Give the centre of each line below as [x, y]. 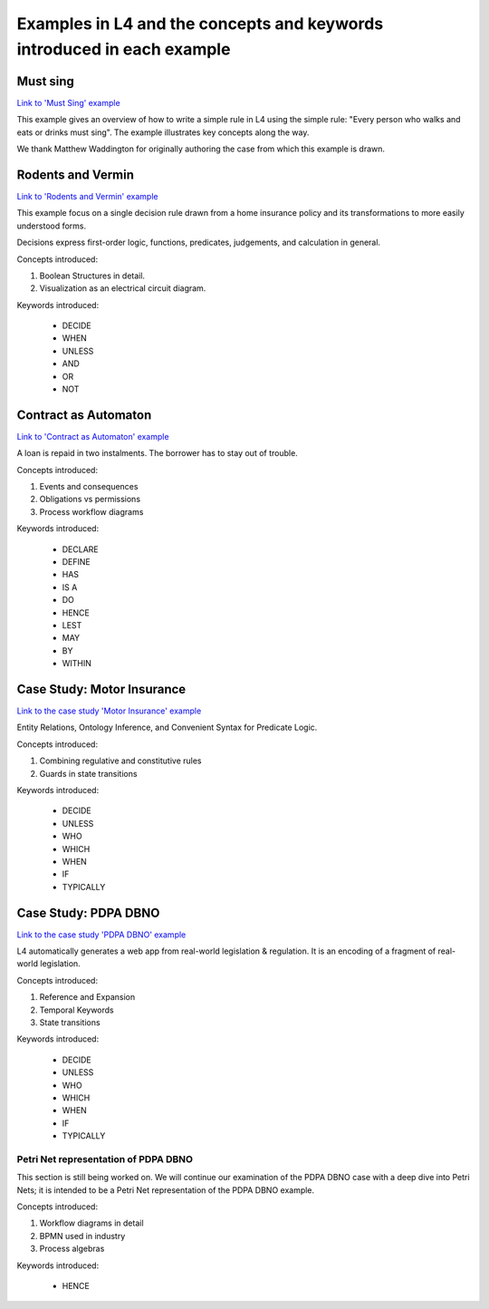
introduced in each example [124, 49]
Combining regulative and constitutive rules [120, 761]
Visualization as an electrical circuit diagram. [123, 288]
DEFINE [76, 562]
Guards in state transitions [88, 773]
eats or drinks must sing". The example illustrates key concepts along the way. [163, 132]
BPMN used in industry [82, 1236]
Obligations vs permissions [90, 499]
